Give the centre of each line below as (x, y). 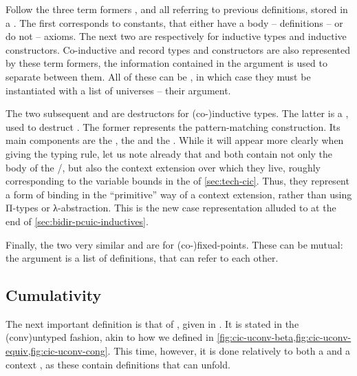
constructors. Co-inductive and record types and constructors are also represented (178, 49)
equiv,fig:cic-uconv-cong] (57, 351)
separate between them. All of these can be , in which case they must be (158, 76)
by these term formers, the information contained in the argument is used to (166, 63)
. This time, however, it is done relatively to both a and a (229, 351)
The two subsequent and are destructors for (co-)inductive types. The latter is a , (177, 113)
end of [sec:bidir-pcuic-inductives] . (77, 221)
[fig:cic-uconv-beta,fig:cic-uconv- (284, 337)
